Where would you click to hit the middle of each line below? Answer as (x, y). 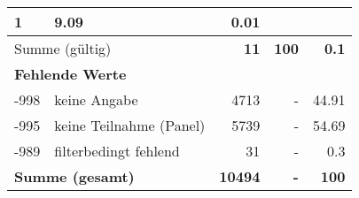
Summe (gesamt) (74, 176)
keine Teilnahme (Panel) (130, 125)
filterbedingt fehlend (117, 151)
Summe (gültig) (63, 48)
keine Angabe (96, 99)
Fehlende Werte (70, 74)
